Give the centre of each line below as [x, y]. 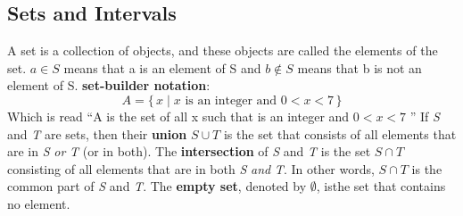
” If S [425, 116]
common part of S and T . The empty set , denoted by [157, 186]
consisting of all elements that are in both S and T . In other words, [191, 168]
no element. [39, 203]
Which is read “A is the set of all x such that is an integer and [178, 116]
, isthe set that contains [381, 186]
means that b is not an [360, 67]
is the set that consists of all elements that [340, 133]
